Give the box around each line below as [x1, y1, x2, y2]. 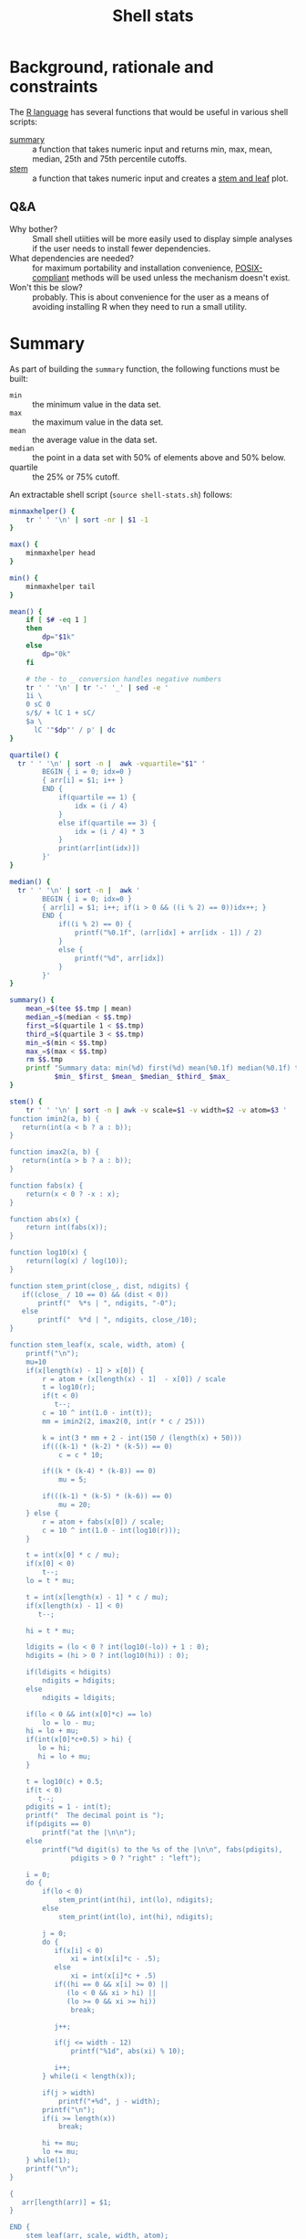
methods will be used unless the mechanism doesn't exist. [71, 271, 291, 283]
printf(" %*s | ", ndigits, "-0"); [37, 1298, 178, 1307]
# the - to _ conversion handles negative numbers [25, 674, 222, 683]
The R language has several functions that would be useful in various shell [9, 106, 289, 117]
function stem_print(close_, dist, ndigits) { [9, 1281, 189, 1291]
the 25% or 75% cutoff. [32, 471, 120, 482]
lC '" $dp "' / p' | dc [33, 725, 117, 734]
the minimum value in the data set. [32, 398, 162, 409]
